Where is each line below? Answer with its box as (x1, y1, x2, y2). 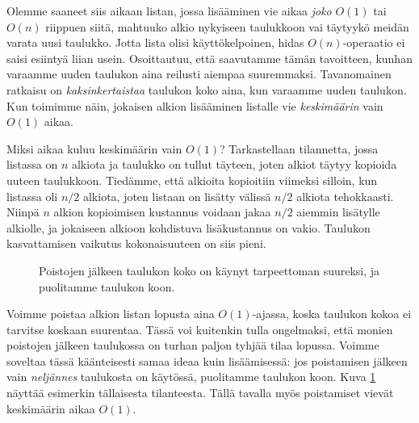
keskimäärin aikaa (6, 400, 95, 417)
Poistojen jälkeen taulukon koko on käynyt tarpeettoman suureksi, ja (39, 262, 380, 279)
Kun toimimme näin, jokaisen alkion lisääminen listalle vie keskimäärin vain (6, 97, 383, 114)
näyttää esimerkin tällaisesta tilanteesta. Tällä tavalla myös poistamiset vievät (6, 384, 394, 401)
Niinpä (6, 203, 40, 220)
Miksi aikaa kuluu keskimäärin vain (6, 140, 182, 157)
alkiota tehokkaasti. (296, 187, 394, 204)
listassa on (6, 156, 58, 173)
